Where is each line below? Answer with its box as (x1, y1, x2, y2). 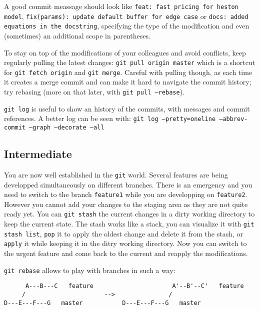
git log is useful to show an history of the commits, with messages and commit (4, 103, 250, 113)
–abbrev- (219, 115, 248, 123)
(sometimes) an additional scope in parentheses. (4, 30, 150, 40)
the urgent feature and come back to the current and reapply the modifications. (4, 248, 248, 258)
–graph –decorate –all (29, 124, 104, 131)
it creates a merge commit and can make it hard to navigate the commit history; (4, 76, 251, 87)
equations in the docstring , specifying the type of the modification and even (4, 20, 249, 31)
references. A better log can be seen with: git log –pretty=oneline (4, 113, 216, 123)
